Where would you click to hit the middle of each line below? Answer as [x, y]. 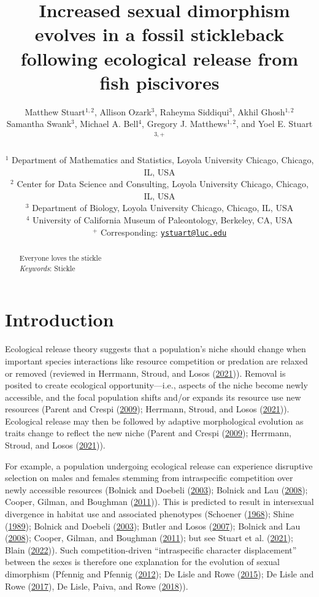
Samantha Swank [39, 124]
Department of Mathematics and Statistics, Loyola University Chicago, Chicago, [163, 160]
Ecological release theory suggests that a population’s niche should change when [156, 349]
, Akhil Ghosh [259, 111]
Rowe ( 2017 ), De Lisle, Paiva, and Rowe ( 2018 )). [97, 586]
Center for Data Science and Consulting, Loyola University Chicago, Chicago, [163, 184]
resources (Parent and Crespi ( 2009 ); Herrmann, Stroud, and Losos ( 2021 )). [147, 409]
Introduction [60, 319]
